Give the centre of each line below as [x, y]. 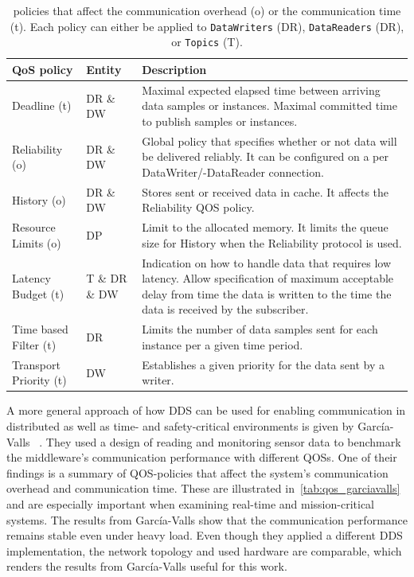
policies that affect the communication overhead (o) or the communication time [207, 10]
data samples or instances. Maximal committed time [269, 105]
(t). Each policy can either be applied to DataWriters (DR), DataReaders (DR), [207, 26]
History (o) [39, 199]
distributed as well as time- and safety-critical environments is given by [180, 426]
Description [174, 69]
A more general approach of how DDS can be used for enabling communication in [206, 410]
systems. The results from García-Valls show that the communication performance [207, 519]
